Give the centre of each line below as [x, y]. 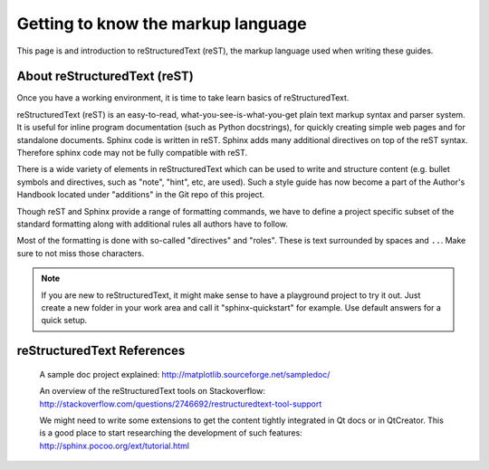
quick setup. [64, 321]
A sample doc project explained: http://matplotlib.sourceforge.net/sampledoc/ [185, 374]
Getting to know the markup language [162, 24]
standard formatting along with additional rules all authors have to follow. [153, 224]
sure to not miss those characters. [81, 253]
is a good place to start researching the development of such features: [171, 433]
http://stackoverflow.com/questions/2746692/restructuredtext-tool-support [181, 404]
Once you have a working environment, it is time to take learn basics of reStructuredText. [183, 98]
